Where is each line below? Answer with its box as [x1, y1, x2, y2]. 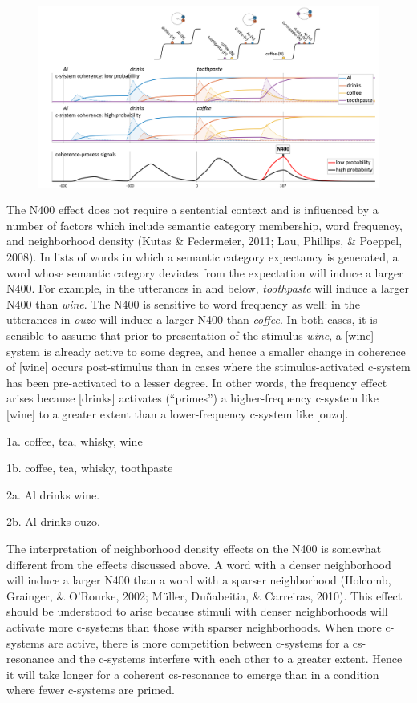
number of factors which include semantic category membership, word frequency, [6, 216, 403, 233]
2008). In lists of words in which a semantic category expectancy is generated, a [6, 248, 399, 265]
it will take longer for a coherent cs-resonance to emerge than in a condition [6, 665, 379, 682]
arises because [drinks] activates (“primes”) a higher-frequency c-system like [6, 390, 379, 406]
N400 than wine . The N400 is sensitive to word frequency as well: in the [6, 295, 360, 312]
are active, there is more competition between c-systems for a [47, 634, 350, 651]
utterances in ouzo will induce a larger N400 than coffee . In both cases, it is [6, 311, 378, 328]
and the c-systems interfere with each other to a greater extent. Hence [57, 650, 403, 667]
